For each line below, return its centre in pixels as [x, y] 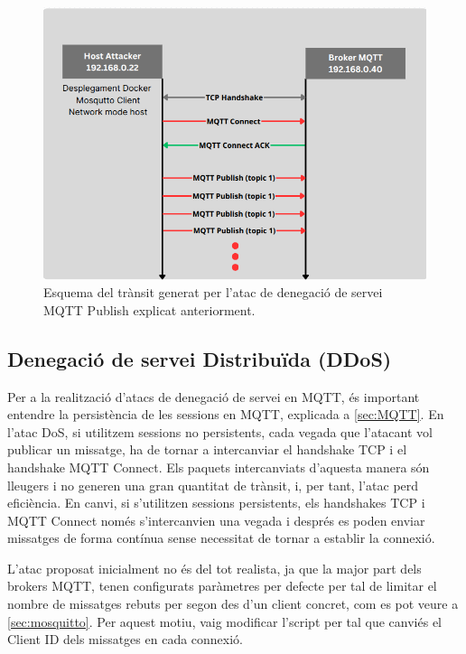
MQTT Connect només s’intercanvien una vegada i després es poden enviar [216, 520]
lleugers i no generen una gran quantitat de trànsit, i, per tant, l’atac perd [213, 485]
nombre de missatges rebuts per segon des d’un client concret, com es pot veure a [233, 604]
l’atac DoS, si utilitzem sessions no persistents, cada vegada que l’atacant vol [220, 431]
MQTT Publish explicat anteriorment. [149, 309]
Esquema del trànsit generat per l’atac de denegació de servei [213, 292]
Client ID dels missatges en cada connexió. [126, 639]
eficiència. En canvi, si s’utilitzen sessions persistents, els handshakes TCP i [216, 503]
